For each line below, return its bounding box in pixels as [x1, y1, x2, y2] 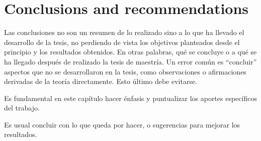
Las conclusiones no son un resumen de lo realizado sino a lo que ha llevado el [4, 27, 244, 37]
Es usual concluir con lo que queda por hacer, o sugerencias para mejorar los [4, 119, 240, 129]
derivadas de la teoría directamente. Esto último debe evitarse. [4, 76, 198, 86]
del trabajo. [4, 102, 40, 113]
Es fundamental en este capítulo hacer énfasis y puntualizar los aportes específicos [4, 92, 257, 103]
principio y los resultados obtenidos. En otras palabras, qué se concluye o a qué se [4, 46, 257, 57]
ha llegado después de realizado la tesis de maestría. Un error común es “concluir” [4, 56, 257, 66]
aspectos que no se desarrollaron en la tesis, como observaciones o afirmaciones [4, 66, 246, 76]
